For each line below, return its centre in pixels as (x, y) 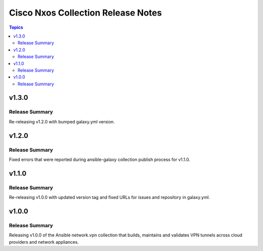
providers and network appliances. (44, 242)
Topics (16, 27)
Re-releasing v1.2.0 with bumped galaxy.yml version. (62, 121)
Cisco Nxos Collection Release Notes (85, 13)
